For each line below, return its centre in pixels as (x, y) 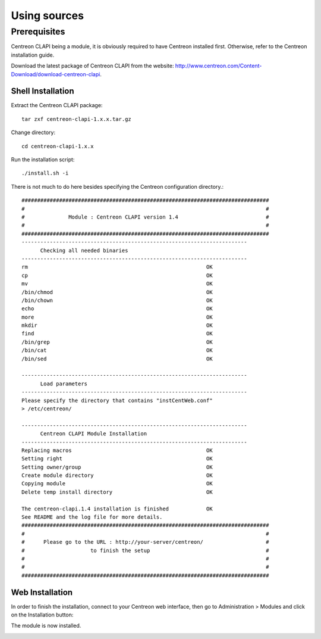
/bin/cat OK (117, 350)
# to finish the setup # (145, 550)
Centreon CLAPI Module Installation (94, 434)
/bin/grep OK (117, 342)
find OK (117, 334)
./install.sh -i (45, 173)
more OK (117, 317)
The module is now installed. (46, 626)
